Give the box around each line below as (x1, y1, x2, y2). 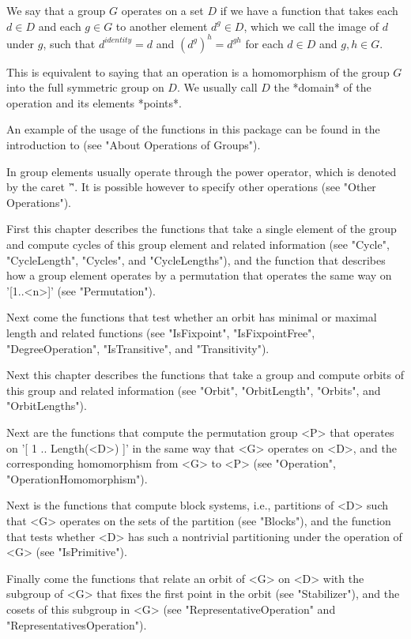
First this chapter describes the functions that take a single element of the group (6, 220, 397, 237)
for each (245, 35, 284, 51)
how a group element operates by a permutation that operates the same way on (6, 267, 392, 284)
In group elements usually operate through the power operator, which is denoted (6, 163, 397, 179)
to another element (115, 17, 208, 34)
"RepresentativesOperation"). (6, 616, 147, 633)
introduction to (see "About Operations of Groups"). (6, 137, 261, 153)
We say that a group (6, 2, 106, 18)
